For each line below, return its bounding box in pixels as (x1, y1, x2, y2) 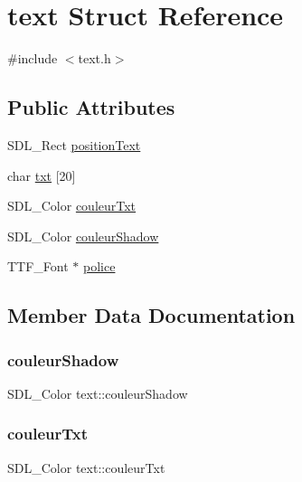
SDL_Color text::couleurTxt (7, 458, 165, 477)
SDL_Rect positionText (7, 135, 141, 154)
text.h (78, 49, 111, 68)
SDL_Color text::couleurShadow (7, 383, 188, 402)
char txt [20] (7, 165, 76, 184)
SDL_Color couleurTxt (7, 196, 137, 215)
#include (7, 49, 58, 68)
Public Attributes (7, 93, 175, 121)
